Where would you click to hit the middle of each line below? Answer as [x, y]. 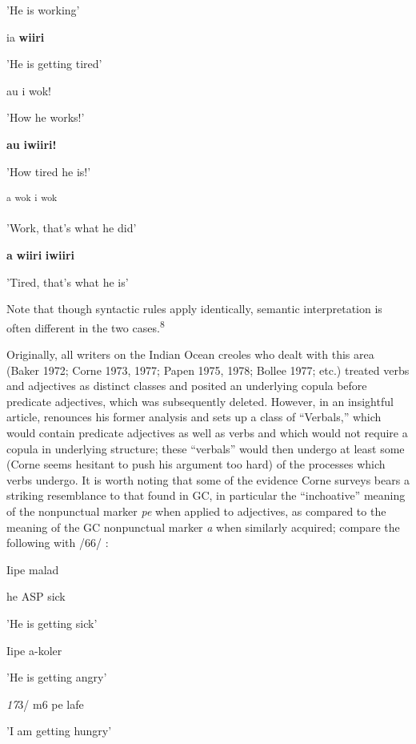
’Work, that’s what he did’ [72, 228]
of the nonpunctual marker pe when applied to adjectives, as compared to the [196, 511]
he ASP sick [36, 596]
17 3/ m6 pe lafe [45, 704]
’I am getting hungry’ [59, 731]
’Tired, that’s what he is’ [68, 282]
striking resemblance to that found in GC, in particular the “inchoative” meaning [206, 495]
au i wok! [29, 90]
